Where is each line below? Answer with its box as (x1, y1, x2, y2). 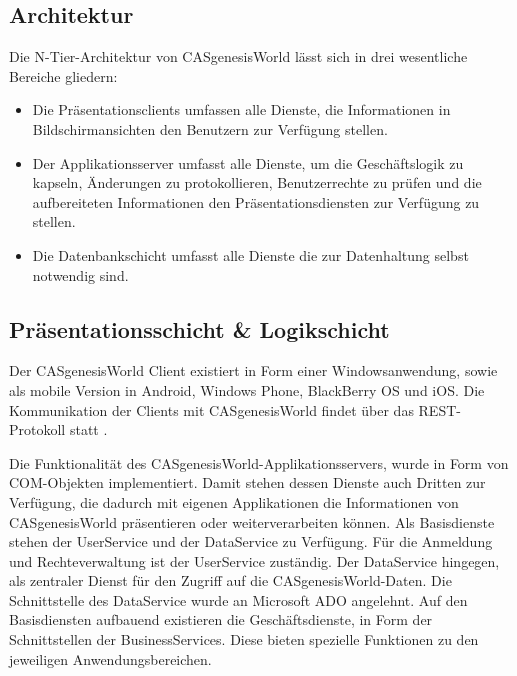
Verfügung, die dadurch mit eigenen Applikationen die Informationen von (9, 491, 459, 512)
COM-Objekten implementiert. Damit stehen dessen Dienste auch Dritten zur (9, 472, 486, 493)
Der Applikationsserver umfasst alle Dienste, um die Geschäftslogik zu (32, 152, 464, 173)
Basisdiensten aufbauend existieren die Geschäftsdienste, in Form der (9, 609, 433, 630)
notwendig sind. (32, 264, 129, 285)
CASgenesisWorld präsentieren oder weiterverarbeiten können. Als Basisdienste (9, 511, 495, 532)
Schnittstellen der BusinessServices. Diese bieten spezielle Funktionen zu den (9, 629, 479, 650)
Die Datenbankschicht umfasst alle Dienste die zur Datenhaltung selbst (32, 244, 469, 265)
